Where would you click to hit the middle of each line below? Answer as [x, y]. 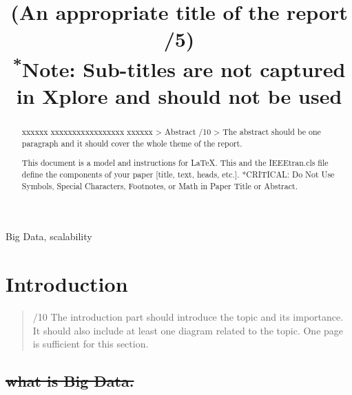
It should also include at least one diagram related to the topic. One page [188, 330]
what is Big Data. [70, 381]
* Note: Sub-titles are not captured [179, 67]
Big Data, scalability [49, 236]
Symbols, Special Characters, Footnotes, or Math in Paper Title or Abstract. [159, 185]
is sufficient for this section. [91, 344]
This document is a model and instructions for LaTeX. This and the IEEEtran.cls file [175, 163]
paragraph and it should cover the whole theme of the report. [132, 143]
